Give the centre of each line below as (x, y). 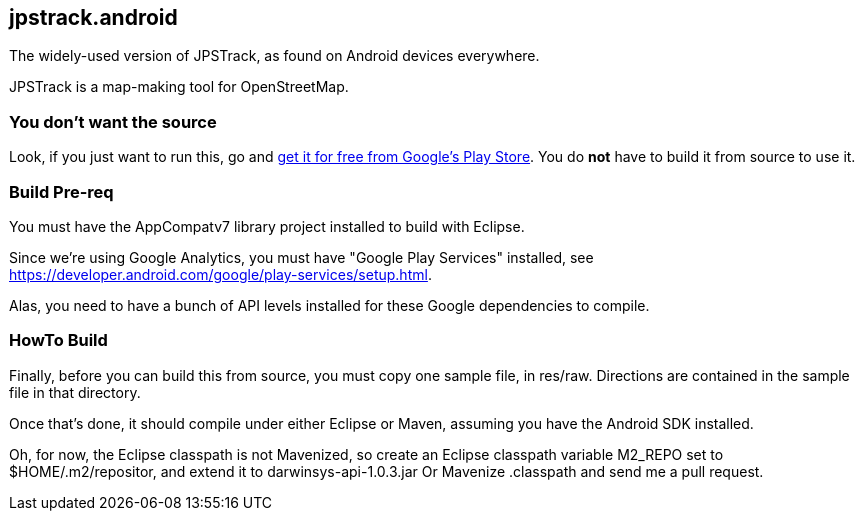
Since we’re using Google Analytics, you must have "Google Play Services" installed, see (301, 257)
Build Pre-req (61, 191)
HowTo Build (58, 340)
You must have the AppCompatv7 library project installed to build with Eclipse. (267, 226)
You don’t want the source (113, 121)
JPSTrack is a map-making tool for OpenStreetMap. (179, 87)
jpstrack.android (93, 17)
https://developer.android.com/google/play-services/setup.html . (220, 274)
